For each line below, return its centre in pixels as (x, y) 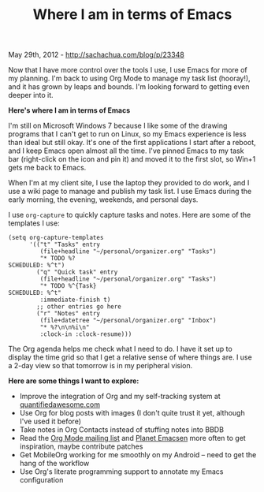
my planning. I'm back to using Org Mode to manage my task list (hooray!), (129, 78)
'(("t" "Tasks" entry (65, 245)
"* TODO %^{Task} (68, 286)
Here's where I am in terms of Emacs (69, 110)
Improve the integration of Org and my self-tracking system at (120, 397)
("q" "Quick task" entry (77, 272)
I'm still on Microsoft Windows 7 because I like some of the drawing (118, 126)
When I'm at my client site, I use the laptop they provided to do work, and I (129, 183)
